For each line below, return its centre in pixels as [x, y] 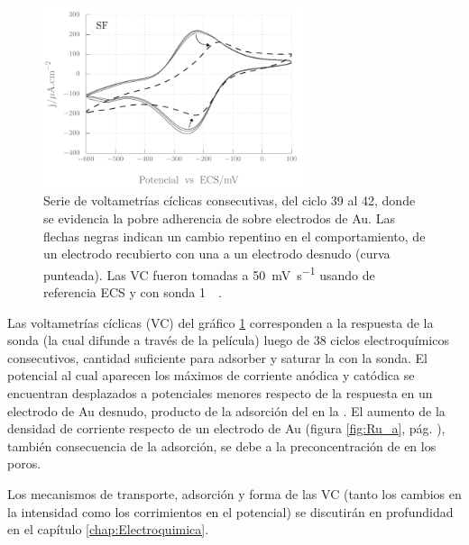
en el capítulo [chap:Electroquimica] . [108, 529]
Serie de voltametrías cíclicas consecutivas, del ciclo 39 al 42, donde [230, 200]
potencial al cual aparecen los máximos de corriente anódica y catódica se [211, 375]
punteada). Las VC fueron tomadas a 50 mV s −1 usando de [209, 273]
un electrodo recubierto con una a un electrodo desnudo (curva [217, 254]
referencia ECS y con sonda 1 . [133, 292]
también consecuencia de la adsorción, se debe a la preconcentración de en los [222, 445]
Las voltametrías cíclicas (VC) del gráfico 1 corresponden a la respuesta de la [221, 322]
